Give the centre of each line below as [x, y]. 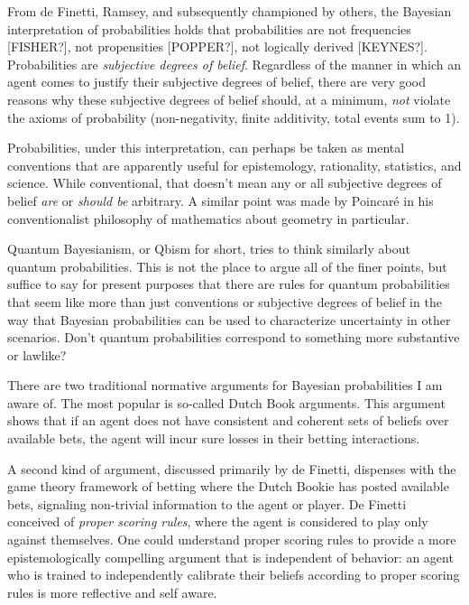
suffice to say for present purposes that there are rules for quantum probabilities [229, 284]
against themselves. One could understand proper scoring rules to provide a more [232, 540]
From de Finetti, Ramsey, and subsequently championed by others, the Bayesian [230, 11]
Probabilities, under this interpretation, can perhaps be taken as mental [206, 148]
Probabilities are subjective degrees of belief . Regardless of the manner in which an [234, 64]
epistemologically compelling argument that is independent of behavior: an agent [230, 557]
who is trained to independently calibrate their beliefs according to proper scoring [234, 575]
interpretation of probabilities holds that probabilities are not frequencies [209, 28]
